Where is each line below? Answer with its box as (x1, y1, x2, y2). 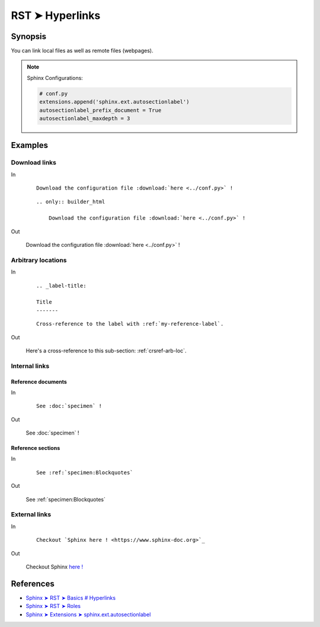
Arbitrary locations (11, 256, 67, 264)
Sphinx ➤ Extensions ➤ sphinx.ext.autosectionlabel (25, 610, 151, 618)
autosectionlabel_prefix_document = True (39, 107, 162, 114)
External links (11, 510, 52, 519)
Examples (11, 140, 49, 150)
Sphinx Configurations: (27, 74, 83, 81)
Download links (11, 159, 56, 167)
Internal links (11, 362, 50, 370)
